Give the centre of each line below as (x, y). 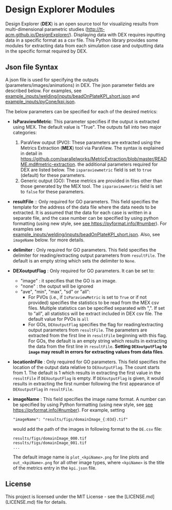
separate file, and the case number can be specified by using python (86, 218)
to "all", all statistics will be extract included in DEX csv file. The (95, 313)
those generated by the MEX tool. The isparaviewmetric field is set (91, 186)
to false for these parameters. (52, 191)
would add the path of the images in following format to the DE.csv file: (88, 429)
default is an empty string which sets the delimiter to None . (74, 260)
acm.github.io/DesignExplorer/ (38, 34)
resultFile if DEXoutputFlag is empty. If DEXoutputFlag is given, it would (88, 378)
